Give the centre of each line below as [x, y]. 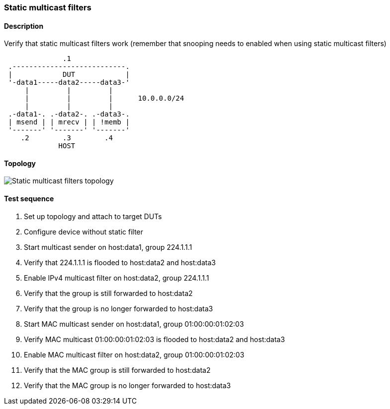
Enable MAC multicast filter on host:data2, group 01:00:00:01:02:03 [134, 354]
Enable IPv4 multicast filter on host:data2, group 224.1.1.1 [117, 278]
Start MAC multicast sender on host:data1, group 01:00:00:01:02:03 [134, 324]
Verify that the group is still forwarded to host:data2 [108, 293]
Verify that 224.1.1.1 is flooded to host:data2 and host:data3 [120, 262]
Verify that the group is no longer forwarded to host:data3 [118, 308]
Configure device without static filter [84, 232]
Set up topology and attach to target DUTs [93, 216]
